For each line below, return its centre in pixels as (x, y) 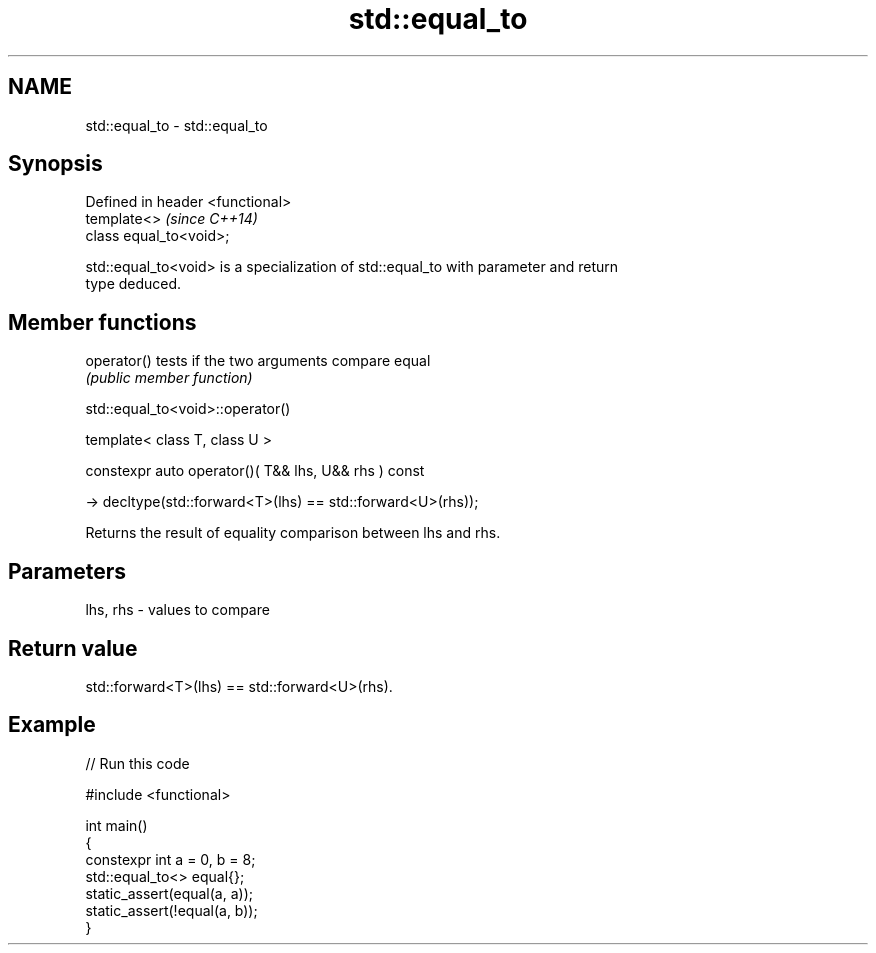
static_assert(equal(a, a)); (169, 893)
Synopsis (55, 164)
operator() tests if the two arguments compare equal (258, 361)
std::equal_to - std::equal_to (176, 125)
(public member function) (169, 378)
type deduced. (133, 284)
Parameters (67, 571)
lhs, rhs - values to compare (177, 610)
